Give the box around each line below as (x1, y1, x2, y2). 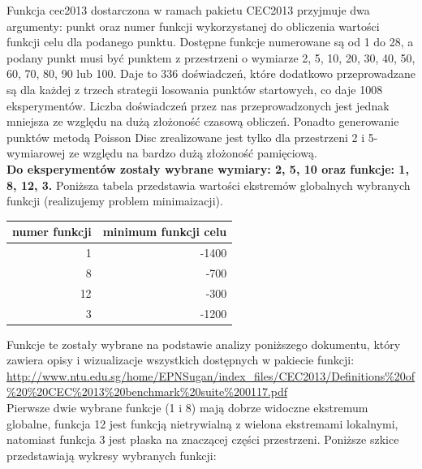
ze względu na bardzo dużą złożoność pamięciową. (69, 144, 317, 161)
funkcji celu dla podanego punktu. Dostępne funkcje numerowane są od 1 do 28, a (6, 33, 414, 50)
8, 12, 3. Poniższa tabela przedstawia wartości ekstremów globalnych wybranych (6, 176, 411, 193)
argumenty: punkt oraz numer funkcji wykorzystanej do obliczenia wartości (6, 17, 380, 34)
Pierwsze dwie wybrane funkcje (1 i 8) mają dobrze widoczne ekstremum (6, 399, 368, 416)
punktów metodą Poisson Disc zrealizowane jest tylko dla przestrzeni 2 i (6, 128, 365, 145)
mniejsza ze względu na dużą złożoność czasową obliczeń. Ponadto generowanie (6, 113, 399, 130)
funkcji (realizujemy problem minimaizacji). (6, 192, 223, 209)
